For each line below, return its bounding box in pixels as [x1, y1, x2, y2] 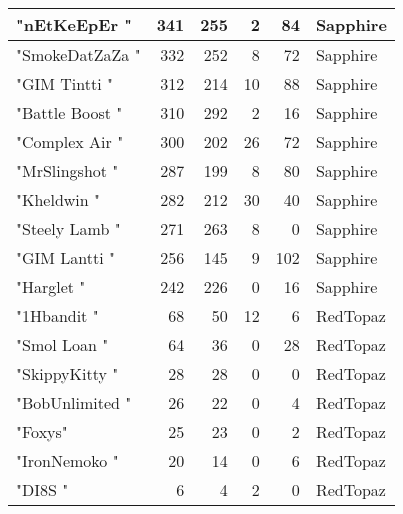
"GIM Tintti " [16, 72, 113, 95]
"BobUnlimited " [16, 391, 132, 414]
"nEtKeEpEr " [16, 13, 132, 36]
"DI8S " [16, 478, 69, 501]
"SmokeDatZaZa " [16, 43, 141, 66]
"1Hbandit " [16, 304, 99, 327]
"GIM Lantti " [16, 246, 115, 269]
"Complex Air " [16, 130, 124, 153]
